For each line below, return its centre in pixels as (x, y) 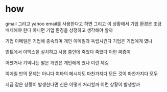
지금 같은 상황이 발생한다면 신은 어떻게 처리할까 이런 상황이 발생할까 (73, 84)
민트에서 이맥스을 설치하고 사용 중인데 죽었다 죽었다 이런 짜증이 (68, 52)
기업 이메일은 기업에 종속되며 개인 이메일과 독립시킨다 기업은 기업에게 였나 (79, 41)
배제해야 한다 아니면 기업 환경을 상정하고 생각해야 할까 (59, 30)
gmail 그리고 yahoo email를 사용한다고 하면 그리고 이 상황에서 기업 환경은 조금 (83, 24)
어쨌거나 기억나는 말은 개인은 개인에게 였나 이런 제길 (57, 62)
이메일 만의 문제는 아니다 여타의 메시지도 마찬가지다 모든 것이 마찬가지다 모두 (82, 73)
